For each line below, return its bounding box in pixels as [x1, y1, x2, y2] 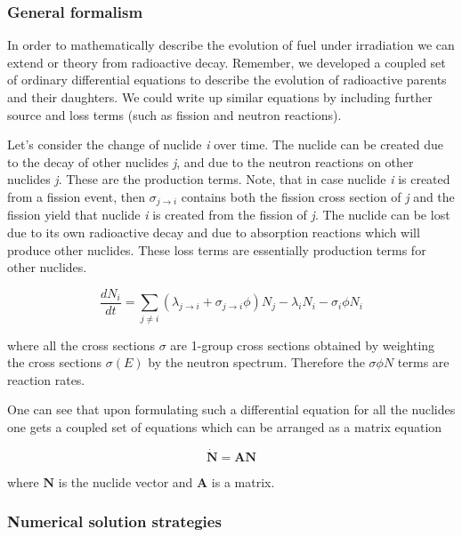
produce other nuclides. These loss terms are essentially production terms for [7, 240, 426, 259]
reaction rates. [7, 370, 85, 389]
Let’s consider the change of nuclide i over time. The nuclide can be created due [7, 135, 444, 154]
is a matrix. [211, 472, 275, 491]
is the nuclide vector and [58, 472, 193, 491]
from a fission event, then [7, 187, 145, 205]
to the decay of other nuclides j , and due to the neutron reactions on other [7, 152, 414, 171]
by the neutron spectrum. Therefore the [148, 353, 365, 372]
